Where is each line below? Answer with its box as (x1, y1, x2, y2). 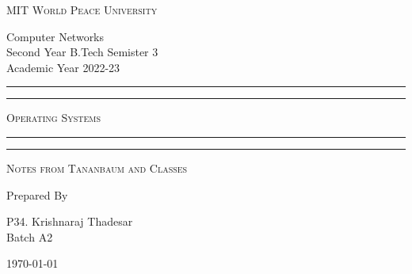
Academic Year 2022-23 (6, 59, 120, 75)
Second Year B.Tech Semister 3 (6, 44, 158, 60)
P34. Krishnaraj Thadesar (6, 213, 133, 230)
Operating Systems (6, 109, 101, 126)
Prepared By (6, 186, 68, 203)
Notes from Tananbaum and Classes (6, 159, 188, 176)
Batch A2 (6, 228, 53, 245)
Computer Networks (6, 28, 105, 44)
